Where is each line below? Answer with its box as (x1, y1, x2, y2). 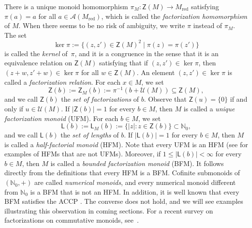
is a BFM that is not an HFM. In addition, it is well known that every (30, 186, 239, 197)
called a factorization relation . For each (4, 76, 120, 87)
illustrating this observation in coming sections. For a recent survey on (4, 205, 213, 215)
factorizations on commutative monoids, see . (4, 215, 139, 225)
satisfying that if (99, 58, 148, 68)
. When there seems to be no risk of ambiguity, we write (18, 20, 185, 30)
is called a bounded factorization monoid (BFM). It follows (50, 158, 224, 168)
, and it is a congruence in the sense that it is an (74, 48, 219, 58)
